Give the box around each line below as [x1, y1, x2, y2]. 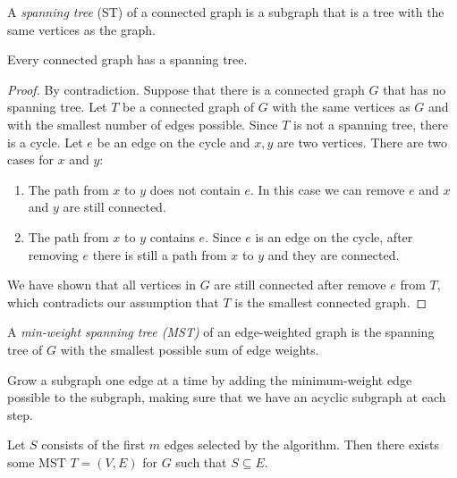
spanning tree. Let [7, 97, 107, 116]
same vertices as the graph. [7, 20, 156, 38]
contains [149, 227, 195, 246]
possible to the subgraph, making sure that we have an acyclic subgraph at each [7, 388, 446, 407]
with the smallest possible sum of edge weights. [60, 340, 319, 358]
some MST [7, 452, 66, 471]
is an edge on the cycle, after [255, 227, 413, 246]
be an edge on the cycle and [97, 132, 250, 151]
